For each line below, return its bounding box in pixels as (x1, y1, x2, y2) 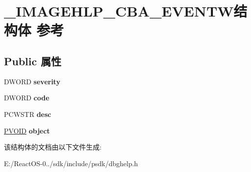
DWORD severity (4, 76, 61, 86)
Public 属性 (4, 53, 62, 68)
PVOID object (4, 125, 50, 135)
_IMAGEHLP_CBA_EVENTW (4, 1, 234, 21)
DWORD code (4, 93, 49, 103)
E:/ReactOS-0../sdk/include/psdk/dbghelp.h (4, 158, 138, 168)
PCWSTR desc (4, 109, 51, 119)
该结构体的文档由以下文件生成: (4, 142, 102, 152)
